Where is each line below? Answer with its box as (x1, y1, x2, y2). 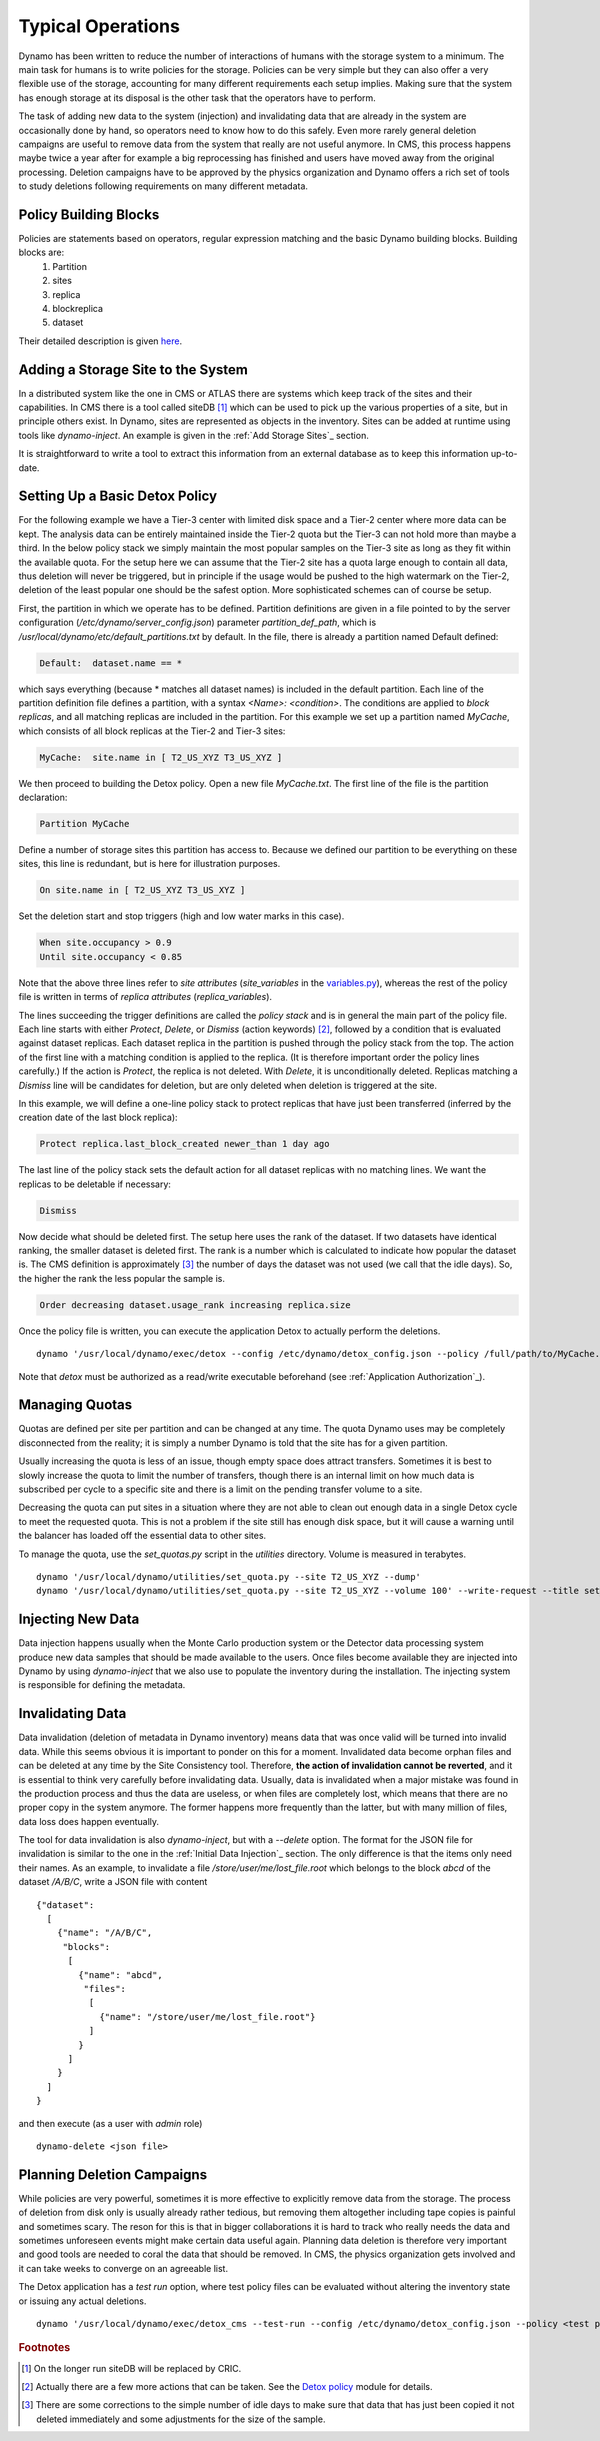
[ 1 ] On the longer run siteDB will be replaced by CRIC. (21, 2362, 242, 2374)
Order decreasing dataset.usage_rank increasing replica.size (39, 1299, 351, 1310)
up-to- (490, 448, 519, 460)
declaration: (18, 791, 68, 804)
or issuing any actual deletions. (18, 2295, 147, 2307)
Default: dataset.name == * (39, 657, 183, 669)
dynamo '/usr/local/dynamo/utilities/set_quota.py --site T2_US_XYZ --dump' (36, 1571, 422, 1582)
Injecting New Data (18, 1611, 140, 1628)
